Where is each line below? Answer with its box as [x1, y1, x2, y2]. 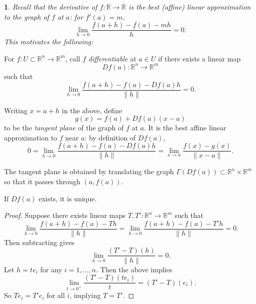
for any [40, 264, 62, 274]
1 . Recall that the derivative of [4, 2, 97, 12]
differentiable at [88, 53, 137, 63]
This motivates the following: [4, 36, 93, 47]
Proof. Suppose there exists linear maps [4, 210, 125, 220]
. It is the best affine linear [144, 122, 226, 133]
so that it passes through [4, 176, 81, 187]
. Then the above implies [96, 264, 172, 274]
